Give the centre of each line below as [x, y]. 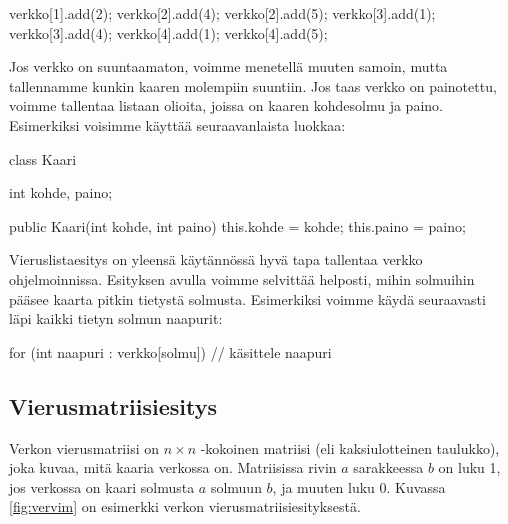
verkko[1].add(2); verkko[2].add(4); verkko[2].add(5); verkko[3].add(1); [222, 13]
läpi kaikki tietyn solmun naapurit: [116, 318]
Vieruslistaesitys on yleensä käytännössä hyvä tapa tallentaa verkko [216, 259]
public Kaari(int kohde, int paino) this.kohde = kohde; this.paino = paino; [237, 225]
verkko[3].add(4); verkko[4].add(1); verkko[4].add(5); [168, 32]
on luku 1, [469, 467]
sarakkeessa [388, 467]
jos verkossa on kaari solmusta [102, 486]
